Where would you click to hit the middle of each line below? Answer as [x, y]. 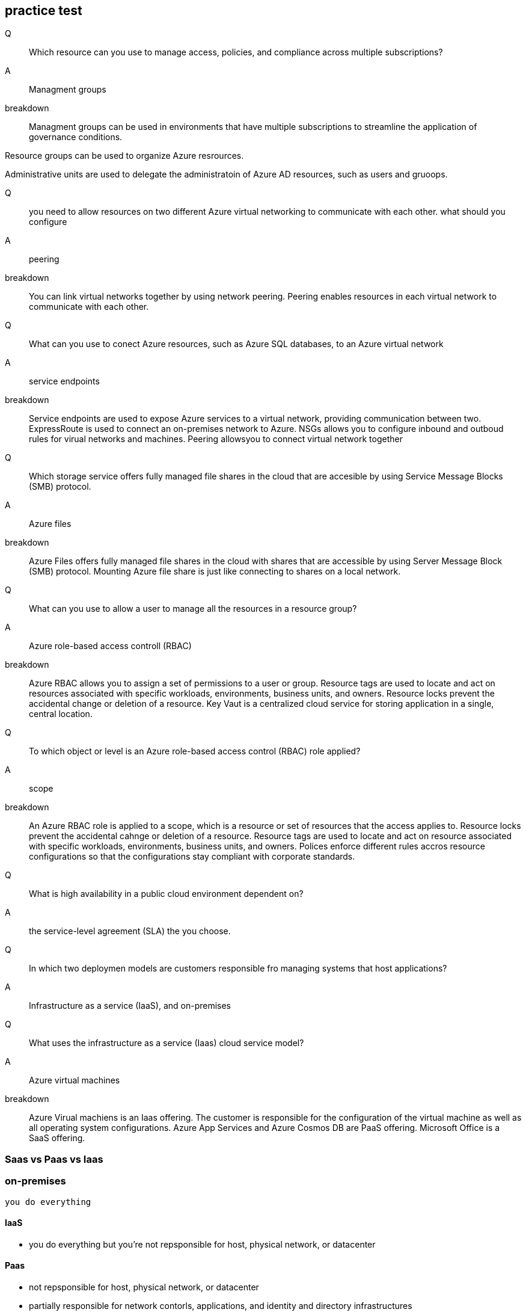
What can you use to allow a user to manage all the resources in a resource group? [193, 609]
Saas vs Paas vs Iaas [54, 1159]
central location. [61, 714]
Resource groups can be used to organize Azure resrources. [124, 156]
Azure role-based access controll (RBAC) [110, 646]
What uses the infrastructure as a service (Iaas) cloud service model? [167, 1043]
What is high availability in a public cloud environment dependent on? [166, 894]
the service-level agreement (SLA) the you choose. [130, 931]
